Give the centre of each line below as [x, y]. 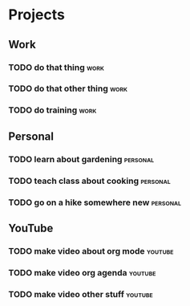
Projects [37, 15]
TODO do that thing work [56, 67]
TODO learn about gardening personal [81, 159]
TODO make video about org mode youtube [91, 251]
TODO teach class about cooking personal [89, 181]
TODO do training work [53, 110]
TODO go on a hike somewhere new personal [95, 202]
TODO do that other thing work [68, 88]
